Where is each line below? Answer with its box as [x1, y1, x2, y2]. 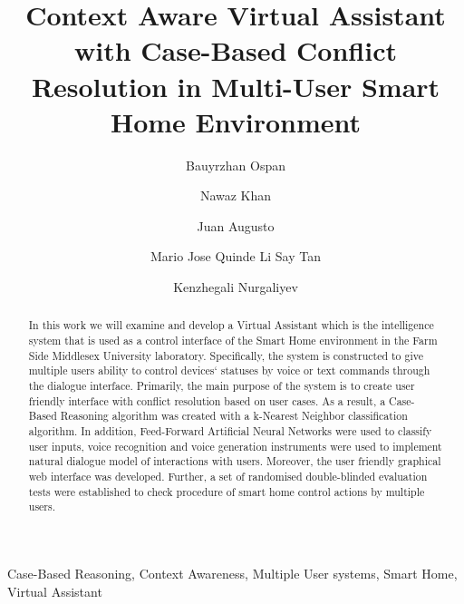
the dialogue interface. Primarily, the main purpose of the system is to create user [28, 378, 415, 394]
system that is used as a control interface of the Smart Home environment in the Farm [28, 333, 438, 348]
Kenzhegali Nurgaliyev [173, 278, 298, 297]
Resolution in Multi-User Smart [31, 67, 440, 104]
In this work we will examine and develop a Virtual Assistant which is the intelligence [28, 317, 434, 333]
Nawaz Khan [199, 186, 272, 205]
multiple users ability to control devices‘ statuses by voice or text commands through [28, 363, 430, 378]
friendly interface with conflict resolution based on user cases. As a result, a [28, 393, 386, 408]
